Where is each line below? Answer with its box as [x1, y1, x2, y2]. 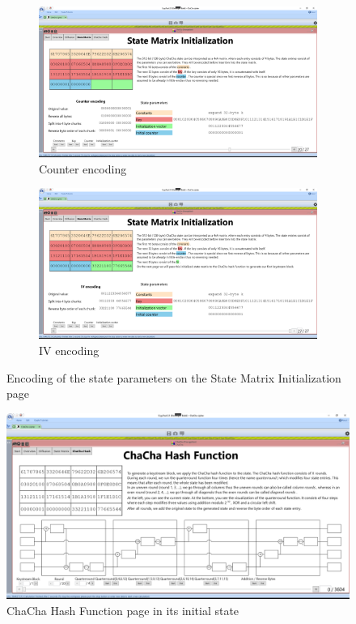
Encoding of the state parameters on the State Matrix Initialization [6, 369, 341, 386]
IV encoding [39, 342, 100, 358]
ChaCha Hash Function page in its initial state [6, 601, 239, 618]
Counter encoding [39, 160, 127, 177]
